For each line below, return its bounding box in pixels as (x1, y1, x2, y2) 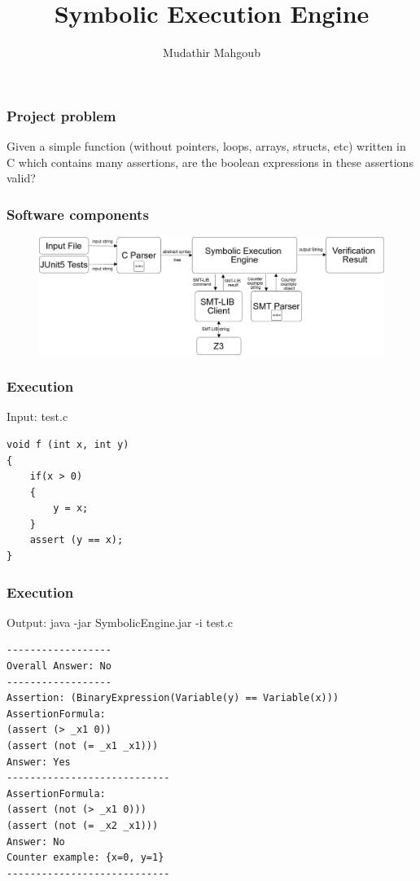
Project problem (7, 105, 116, 125)
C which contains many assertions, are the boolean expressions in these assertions (7, 153, 413, 170)
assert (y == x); (29, 534, 124, 546)
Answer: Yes (7, 756, 71, 768)
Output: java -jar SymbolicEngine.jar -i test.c (7, 613, 234, 630)
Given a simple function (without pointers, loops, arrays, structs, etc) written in (7, 138, 406, 155)
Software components (7, 204, 149, 224)
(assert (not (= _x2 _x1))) (7, 820, 159, 832)
